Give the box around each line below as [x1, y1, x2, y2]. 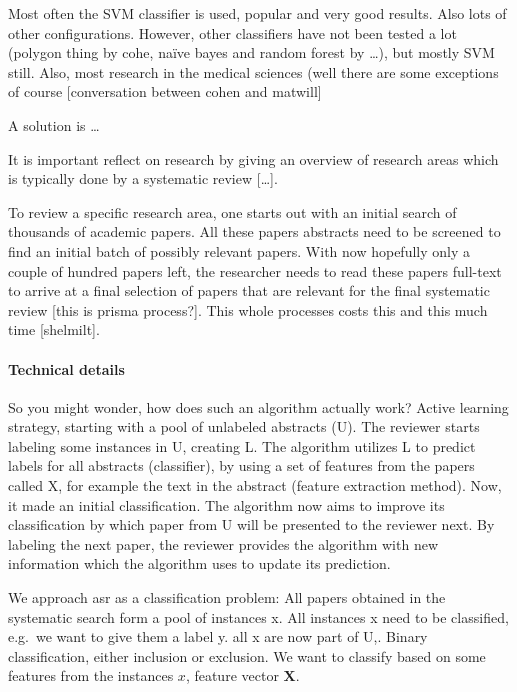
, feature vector [185, 665, 279, 686]
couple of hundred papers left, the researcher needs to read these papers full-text [8, 260, 502, 281]
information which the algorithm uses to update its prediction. [8, 553, 391, 574]
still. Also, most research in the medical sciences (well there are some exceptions [8, 61, 499, 82]
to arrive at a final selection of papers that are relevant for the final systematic [8, 280, 490, 301]
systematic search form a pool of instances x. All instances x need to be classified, [8, 606, 509, 627]
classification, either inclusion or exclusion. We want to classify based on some [8, 645, 486, 666]
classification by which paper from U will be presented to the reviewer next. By [8, 514, 495, 535]
